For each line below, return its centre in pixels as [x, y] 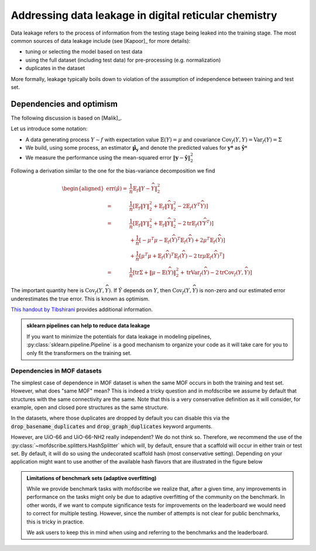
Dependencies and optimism [64, 104]
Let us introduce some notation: [49, 129]
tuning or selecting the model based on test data [84, 52]
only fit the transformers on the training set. [79, 353]
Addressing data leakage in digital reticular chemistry [144, 15]
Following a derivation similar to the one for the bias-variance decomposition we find [113, 171]
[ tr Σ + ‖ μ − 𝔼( [150, 272]
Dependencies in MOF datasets [56, 371]
